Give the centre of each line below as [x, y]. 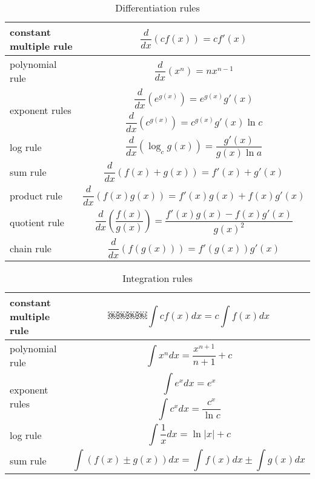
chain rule [31, 249]
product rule [36, 196]
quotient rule [37, 222]
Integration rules [157, 278]
